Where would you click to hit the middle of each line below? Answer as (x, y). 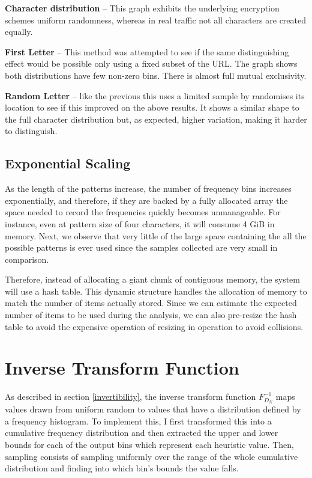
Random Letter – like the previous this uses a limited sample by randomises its (155, 95)
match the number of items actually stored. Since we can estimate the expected (151, 303)
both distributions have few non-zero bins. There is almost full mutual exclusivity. (156, 75)
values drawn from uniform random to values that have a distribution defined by (153, 409)
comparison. (27, 259)
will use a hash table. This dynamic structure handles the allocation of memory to (156, 291)
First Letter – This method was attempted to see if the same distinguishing (147, 51)
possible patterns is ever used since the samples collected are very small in (141, 247)
